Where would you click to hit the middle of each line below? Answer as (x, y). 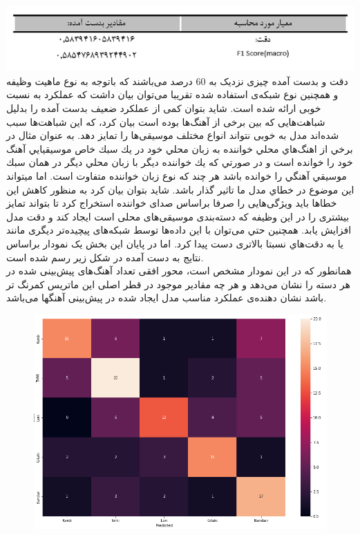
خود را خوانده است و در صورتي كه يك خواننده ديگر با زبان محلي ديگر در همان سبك (180, 162)
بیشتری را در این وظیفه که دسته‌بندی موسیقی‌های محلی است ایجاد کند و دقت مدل (178, 216)
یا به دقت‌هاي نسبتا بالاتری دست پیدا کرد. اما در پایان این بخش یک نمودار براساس (175, 243)
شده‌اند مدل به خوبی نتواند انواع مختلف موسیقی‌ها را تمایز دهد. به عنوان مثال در (173, 135)
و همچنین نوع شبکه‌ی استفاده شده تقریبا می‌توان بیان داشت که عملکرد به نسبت (172, 94)
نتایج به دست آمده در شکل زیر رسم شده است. (105, 257)
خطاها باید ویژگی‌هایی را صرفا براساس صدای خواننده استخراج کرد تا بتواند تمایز (172, 203)
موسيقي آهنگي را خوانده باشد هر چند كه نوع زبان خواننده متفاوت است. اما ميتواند (177, 176)
